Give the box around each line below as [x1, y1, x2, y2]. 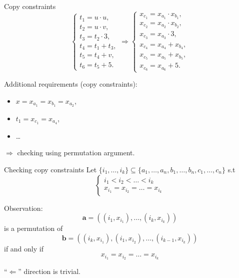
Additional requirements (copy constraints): [4, 79, 137, 89]
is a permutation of [4, 223, 63, 233]
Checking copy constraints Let [4, 164, 97, 174]
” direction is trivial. [18, 266, 80, 276]
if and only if [4, 243, 43, 253]
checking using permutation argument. [17, 147, 135, 158]
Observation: [4, 202, 43, 213]
